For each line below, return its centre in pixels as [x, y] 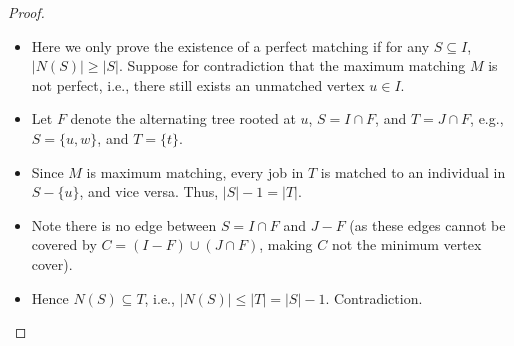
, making [286, 244]
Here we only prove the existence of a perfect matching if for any [230, 45]
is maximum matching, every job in [195, 171]
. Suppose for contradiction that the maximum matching [292, 65]
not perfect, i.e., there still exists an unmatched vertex [198, 84]
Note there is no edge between [124, 224]
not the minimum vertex [406, 244]
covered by [64, 244]
